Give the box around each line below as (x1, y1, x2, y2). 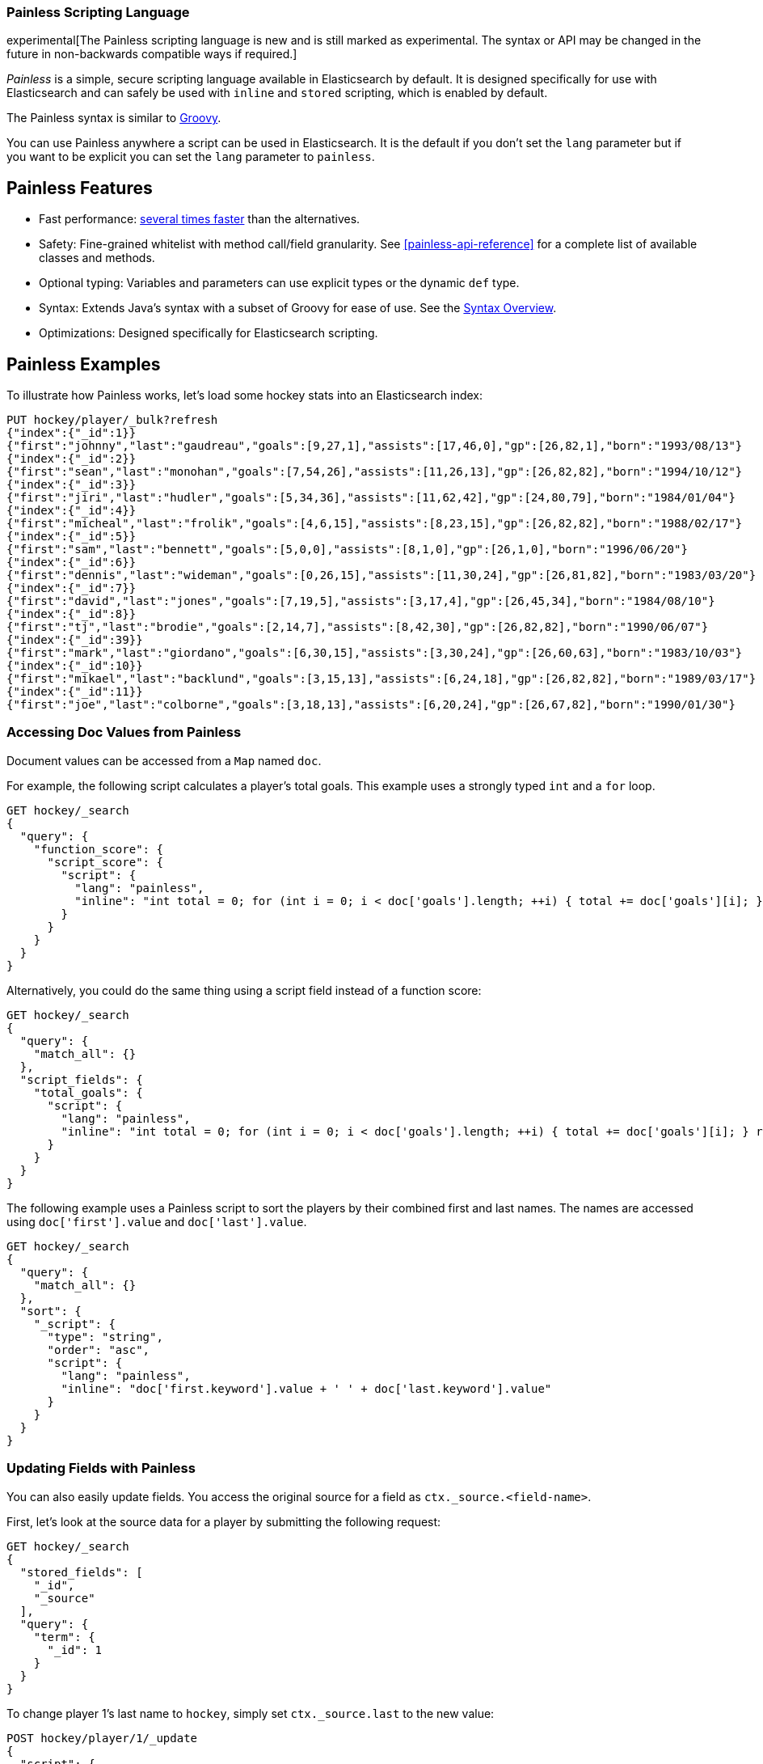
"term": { (33, 1630, 95, 1643)
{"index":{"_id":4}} (6, 504, 137, 518)
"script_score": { (47, 855, 163, 869)
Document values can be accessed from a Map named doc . (6, 753, 322, 768)
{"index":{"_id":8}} (6, 607, 137, 621)
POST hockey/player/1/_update (6, 1731, 198, 1745)
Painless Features (6, 177, 153, 198)
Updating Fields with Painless (6, 1460, 196, 1477)
